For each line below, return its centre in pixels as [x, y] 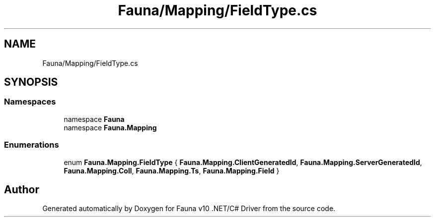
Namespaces [30, 102]
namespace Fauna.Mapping [110, 127]
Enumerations [32, 145]
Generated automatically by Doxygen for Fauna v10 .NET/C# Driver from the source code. [189, 209]
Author [22, 189]
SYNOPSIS [31, 82]
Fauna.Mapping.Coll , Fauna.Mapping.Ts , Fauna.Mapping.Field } [172, 170]
